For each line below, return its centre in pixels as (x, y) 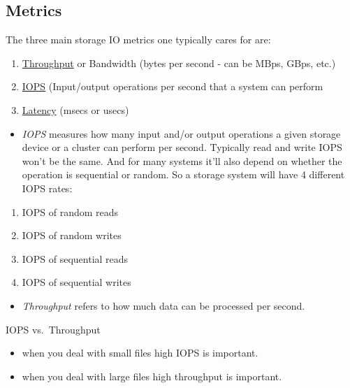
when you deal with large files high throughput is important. (152, 376)
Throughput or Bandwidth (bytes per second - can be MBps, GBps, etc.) (179, 63)
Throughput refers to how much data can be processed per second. (163, 305)
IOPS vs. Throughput (53, 329)
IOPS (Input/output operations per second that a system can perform (173, 86)
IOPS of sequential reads (75, 258)
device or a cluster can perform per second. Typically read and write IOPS (182, 147)
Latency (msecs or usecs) (75, 109)
